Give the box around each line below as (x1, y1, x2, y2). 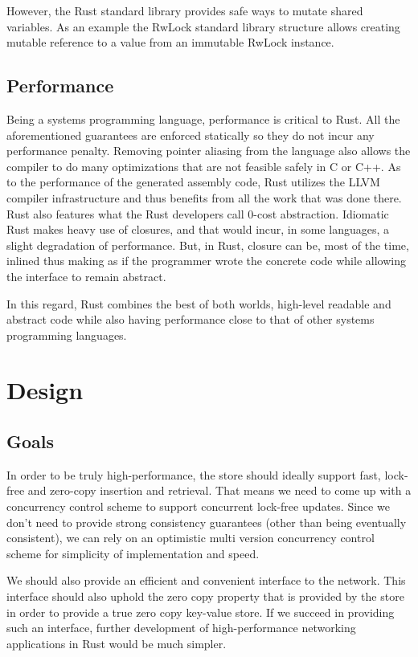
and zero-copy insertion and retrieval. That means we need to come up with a (27, 482, 412, 499)
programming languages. (6, 326, 127, 343)
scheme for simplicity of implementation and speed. (6, 545, 260, 561)
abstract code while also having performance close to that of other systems (6, 311, 375, 328)
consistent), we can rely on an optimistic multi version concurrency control (6, 529, 375, 546)
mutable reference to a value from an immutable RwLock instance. (6, 34, 334, 51)
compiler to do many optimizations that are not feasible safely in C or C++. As (6, 157, 401, 174)
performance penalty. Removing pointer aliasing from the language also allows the (6, 142, 411, 159)
